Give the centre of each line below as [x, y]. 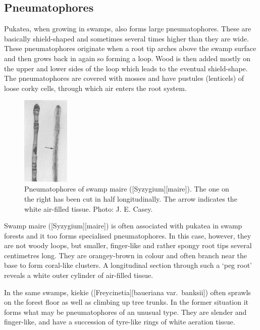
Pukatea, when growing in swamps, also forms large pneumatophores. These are [128, 29]
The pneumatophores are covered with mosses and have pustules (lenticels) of [124, 78]
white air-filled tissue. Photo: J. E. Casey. [89, 208]
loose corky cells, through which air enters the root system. [95, 88]
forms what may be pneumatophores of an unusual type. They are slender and [125, 312]
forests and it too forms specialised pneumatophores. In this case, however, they [128, 235]
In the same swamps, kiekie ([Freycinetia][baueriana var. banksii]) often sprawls [127, 292]
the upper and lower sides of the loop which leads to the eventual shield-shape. [126, 68]
